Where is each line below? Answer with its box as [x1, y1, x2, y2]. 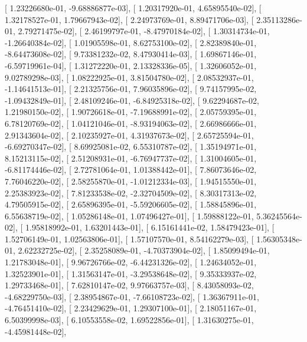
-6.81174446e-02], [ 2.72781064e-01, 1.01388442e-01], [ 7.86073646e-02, [5, 163, 257, 176]
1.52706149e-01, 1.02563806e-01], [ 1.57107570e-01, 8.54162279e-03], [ [5, 232, 254, 245]
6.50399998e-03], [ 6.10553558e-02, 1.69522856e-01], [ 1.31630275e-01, [5, 314, 254, 326]
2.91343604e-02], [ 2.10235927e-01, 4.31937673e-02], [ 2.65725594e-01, [5, 129, 254, 141]
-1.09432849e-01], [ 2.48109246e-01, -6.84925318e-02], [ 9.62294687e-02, [5, 94, 259, 106]
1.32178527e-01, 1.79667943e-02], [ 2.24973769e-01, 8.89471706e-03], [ [5, 13, 254, 25]
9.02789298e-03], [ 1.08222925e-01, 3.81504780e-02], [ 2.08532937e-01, [5, 71, 254, 83]
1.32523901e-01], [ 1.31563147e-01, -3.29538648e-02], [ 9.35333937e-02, [5, 267, 257, 279]
